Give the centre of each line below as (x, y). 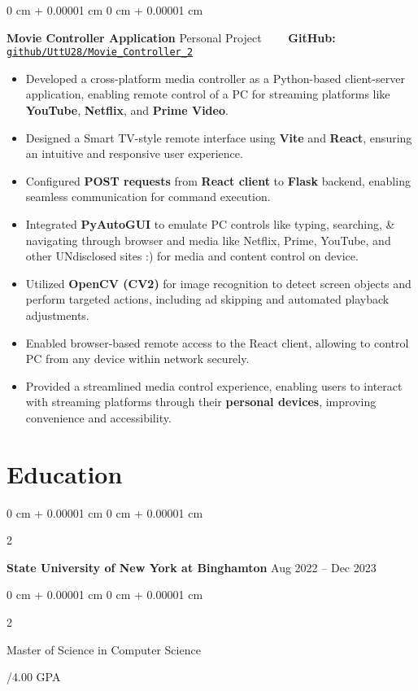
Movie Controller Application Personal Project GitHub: (171, 37)
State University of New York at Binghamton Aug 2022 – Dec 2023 (192, 567)
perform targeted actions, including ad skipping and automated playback (207, 299)
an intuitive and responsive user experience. (134, 153)
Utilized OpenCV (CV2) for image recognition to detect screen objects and (218, 283)
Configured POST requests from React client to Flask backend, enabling (218, 180)
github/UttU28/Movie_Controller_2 (100, 52)
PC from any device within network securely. (137, 359)
